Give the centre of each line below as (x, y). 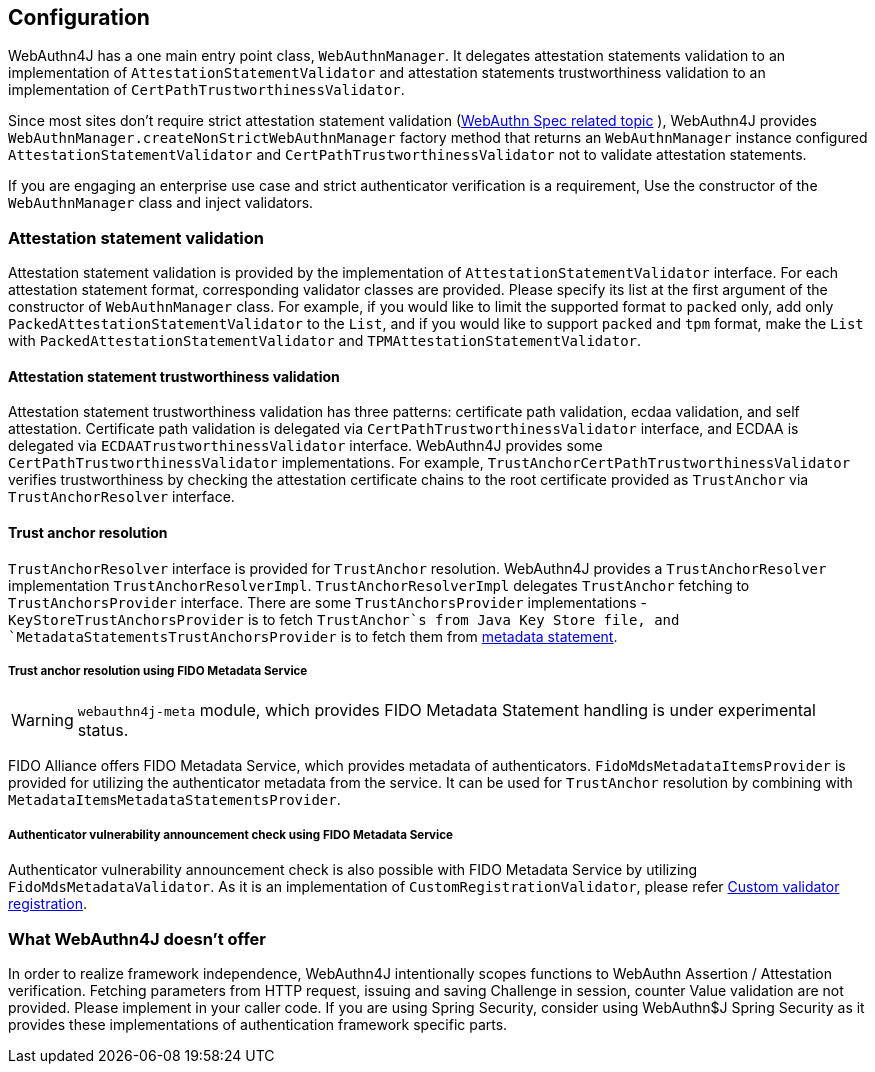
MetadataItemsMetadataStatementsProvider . (174, 800)
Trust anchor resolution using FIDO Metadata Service (158, 671)
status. (103, 730)
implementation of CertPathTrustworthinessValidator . (206, 90)
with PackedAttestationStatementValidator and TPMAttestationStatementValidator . (325, 341)
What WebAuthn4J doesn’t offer (137, 938)
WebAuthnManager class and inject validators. (161, 203)
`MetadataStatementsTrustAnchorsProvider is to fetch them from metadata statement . (313, 636)
